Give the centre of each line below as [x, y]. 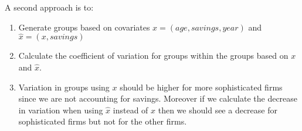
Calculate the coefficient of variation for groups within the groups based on [153, 56]
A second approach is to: [49, 7]
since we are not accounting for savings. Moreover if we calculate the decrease [158, 98]
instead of [130, 110]
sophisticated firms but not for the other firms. [103, 121]
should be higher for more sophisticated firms [201, 87]
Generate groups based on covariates [84, 27]
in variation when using [61, 110]
